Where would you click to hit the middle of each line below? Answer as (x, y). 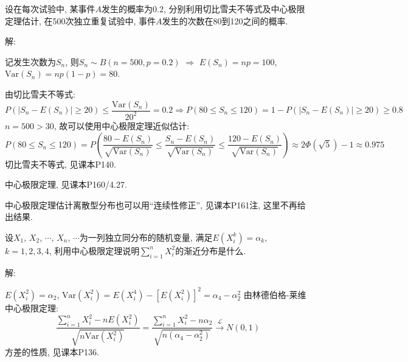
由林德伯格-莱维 (275, 294)
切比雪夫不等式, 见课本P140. (61, 164)
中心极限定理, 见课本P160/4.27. (66, 184)
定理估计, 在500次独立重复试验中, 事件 (81, 20)
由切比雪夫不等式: (40, 94)
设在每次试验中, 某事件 (50, 9)
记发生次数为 (30, 61)
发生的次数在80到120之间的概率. (225, 20)
